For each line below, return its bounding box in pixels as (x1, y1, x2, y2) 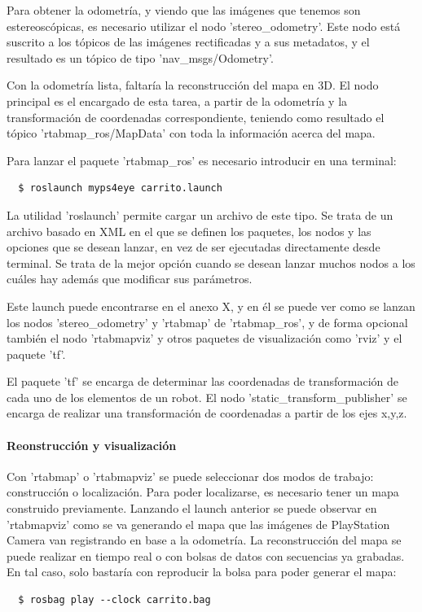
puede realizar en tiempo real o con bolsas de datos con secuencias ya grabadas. (7, 547, 405, 564)
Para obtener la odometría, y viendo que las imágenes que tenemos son (7, 2, 361, 18)
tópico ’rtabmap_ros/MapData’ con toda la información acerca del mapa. (7, 125, 376, 142)
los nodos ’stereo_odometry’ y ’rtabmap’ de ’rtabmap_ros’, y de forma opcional (7, 313, 408, 330)
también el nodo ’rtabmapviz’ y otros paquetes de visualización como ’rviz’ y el (7, 330, 402, 347)
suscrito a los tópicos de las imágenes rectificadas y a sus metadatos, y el (7, 33, 370, 50)
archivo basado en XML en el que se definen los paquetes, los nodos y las (7, 222, 371, 239)
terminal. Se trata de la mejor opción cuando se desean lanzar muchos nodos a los (7, 254, 415, 271)
